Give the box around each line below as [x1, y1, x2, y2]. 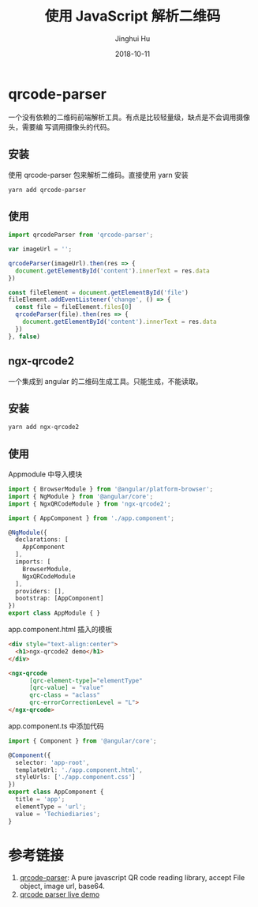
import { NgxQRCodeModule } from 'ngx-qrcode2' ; [8, 499, 171, 508]
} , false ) [8, 333, 41, 341]
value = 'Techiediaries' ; [15, 810, 101, 818]
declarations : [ [15, 536, 69, 544]
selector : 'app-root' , [15, 758, 90, 766]
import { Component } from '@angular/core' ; [8, 736, 157, 745]
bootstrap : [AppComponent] [15, 594, 104, 603]
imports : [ [15, 558, 51, 566]
